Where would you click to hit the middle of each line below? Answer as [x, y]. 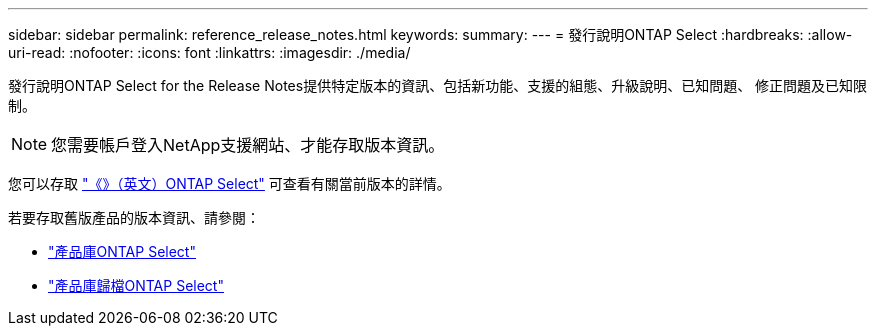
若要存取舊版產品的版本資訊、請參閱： [134, 217]
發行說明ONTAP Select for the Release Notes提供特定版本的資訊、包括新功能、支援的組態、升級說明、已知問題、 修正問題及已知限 [438, 85]
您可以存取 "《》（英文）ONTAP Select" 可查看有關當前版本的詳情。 [229, 183]
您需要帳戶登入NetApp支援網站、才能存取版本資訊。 [248, 145]
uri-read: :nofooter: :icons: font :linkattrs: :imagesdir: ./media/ [209, 52]
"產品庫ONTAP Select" [122, 251]
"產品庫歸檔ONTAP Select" [136, 285]
